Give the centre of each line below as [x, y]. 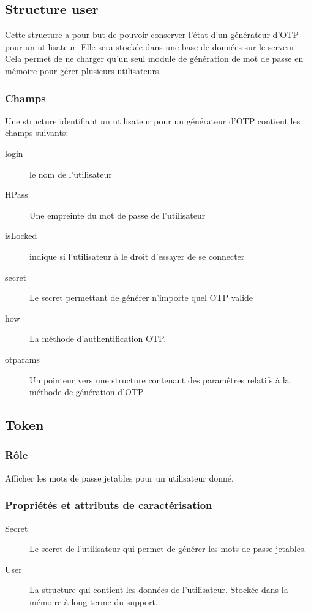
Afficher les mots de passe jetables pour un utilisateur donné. [119, 478]
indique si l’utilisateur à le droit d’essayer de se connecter [137, 256]
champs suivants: [37, 133]
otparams [22, 359]
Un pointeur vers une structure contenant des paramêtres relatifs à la [159, 380]
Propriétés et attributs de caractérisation [109, 505]
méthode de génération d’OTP [87, 392]
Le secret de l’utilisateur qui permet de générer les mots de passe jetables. [168, 549]
